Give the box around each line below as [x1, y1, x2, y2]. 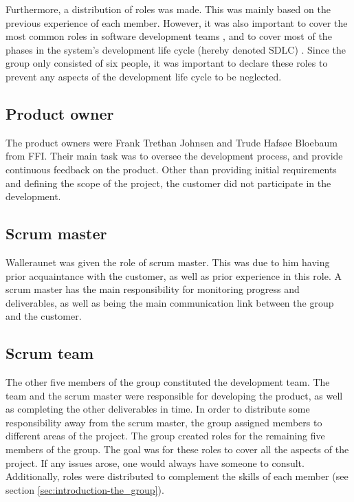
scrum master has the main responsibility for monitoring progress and [5, 282, 300, 296]
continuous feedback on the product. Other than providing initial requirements [5, 162, 337, 176]
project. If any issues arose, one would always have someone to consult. [5, 455, 305, 470]
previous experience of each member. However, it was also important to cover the [5, 15, 348, 30]
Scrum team [5, 342, 93, 364]
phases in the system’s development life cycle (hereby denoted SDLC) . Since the [5, 42, 346, 56]
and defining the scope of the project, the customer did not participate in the [5, 175, 331, 190]
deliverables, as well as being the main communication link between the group [5, 295, 334, 309]
